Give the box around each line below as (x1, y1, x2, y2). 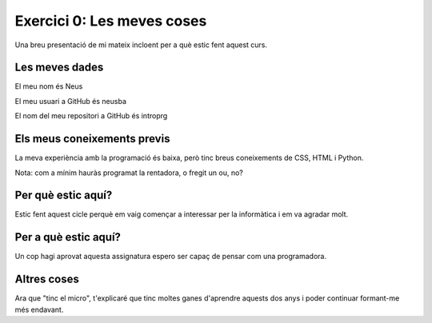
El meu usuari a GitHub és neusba (14, 96, 127, 106)
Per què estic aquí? (14, 189, 113, 202)
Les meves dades (14, 61, 104, 74)
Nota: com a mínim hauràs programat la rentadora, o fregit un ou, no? (14, 168, 243, 177)
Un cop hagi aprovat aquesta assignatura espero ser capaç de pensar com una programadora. (14, 252, 327, 261)
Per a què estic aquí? (14, 230, 122, 244)
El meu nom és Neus (14, 82, 83, 91)
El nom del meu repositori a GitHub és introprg (14, 111, 168, 121)
